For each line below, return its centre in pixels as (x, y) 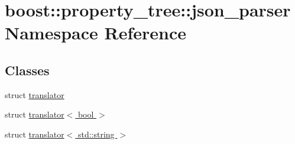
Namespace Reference (95, 33)
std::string (96, 134)
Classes (27, 70)
